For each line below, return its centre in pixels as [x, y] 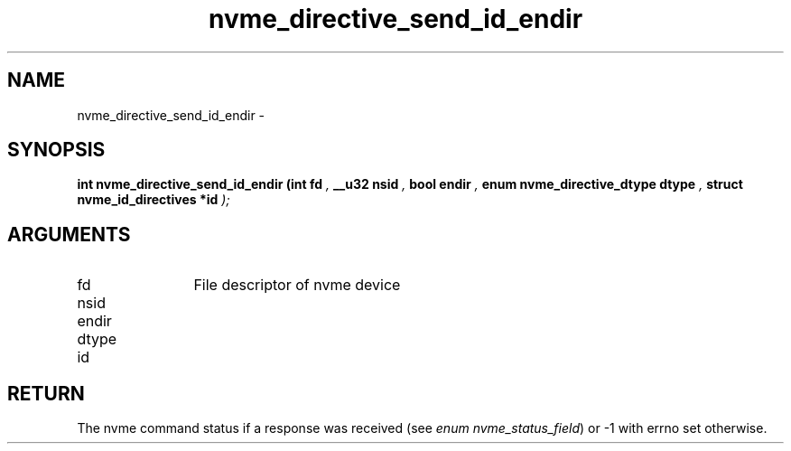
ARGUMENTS [69, 234]
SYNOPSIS [56, 150]
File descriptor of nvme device [297, 285]
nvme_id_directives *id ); [154, 200]
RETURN [46, 393]
